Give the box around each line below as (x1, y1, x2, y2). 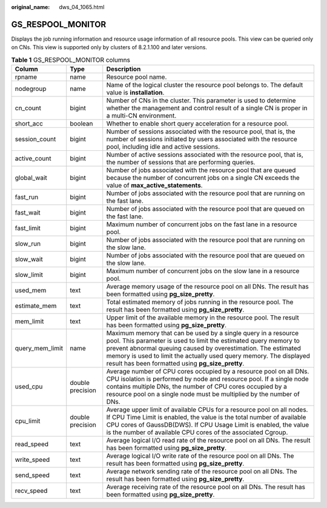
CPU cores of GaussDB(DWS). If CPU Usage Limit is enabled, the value (106, 421, 309, 429)
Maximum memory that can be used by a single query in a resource (106, 329, 299, 338)
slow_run (15, 239, 41, 248)
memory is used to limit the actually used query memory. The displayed (106, 352, 310, 360)
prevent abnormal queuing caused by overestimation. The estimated (106, 344, 301, 353)
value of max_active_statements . (106, 181, 203, 190)
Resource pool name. (106, 73, 167, 81)
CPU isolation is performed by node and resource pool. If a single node (106, 375, 309, 383)
